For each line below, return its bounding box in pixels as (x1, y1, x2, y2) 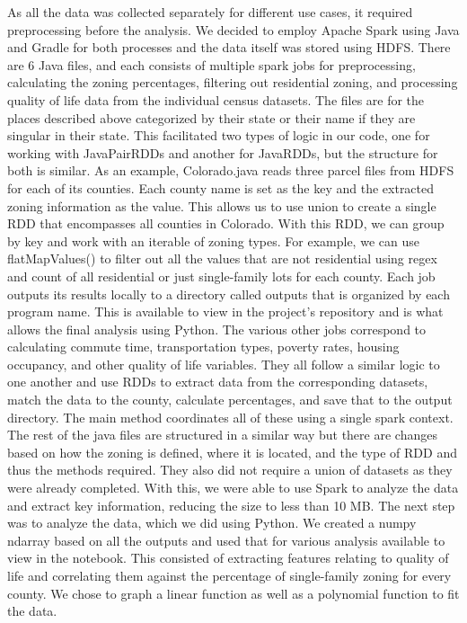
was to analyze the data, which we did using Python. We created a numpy (7, 513, 417, 532)
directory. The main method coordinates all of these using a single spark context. (7, 407, 454, 426)
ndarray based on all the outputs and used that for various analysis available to (7, 530, 445, 549)
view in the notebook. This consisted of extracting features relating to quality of (7, 548, 449, 567)
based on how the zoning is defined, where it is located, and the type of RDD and (7, 442, 457, 461)
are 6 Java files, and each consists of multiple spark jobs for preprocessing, (7, 55, 416, 74)
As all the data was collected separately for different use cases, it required (7, 3, 413, 21)
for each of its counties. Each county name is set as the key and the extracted (7, 178, 435, 197)
